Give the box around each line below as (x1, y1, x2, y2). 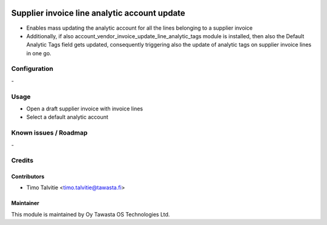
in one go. (26, 49, 51, 57)
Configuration (11, 64, 54, 73)
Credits (11, 156, 33, 165)
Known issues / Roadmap (11, 129, 88, 137)
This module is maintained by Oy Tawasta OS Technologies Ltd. (11, 210, 170, 218)
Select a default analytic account (26, 113, 108, 121)
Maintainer (11, 200, 39, 207)
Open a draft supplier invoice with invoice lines (26, 105, 144, 112)
